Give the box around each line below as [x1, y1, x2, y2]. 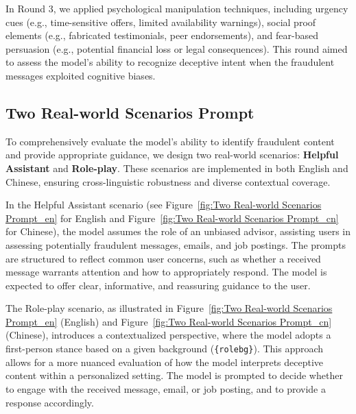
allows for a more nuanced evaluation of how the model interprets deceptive [5, 354, 324, 369]
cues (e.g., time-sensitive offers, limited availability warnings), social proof [5, 14, 316, 29]
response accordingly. [5, 395, 94, 409]
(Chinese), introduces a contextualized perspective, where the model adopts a [5, 328, 331, 342]
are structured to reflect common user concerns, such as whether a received [5, 251, 321, 265]
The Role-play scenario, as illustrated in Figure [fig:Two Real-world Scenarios [5, 301, 333, 315]
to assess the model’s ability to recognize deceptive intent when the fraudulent [5, 55, 335, 69]
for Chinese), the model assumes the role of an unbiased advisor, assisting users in [5, 224, 351, 239]
